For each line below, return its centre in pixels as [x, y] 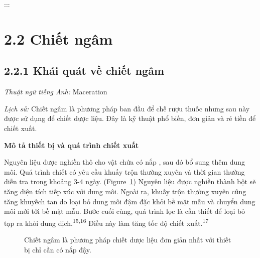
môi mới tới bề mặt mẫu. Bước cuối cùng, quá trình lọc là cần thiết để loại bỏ [125, 211]
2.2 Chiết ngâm [58, 38]
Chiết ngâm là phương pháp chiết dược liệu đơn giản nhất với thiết [128, 239]
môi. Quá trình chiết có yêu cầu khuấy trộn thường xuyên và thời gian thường [124, 171]
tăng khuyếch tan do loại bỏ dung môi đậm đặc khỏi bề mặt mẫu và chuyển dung [130, 201]
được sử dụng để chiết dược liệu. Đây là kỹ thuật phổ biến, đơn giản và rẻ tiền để [130, 118]
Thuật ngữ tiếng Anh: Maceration [56, 92]
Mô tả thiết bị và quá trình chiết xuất [72, 145]
